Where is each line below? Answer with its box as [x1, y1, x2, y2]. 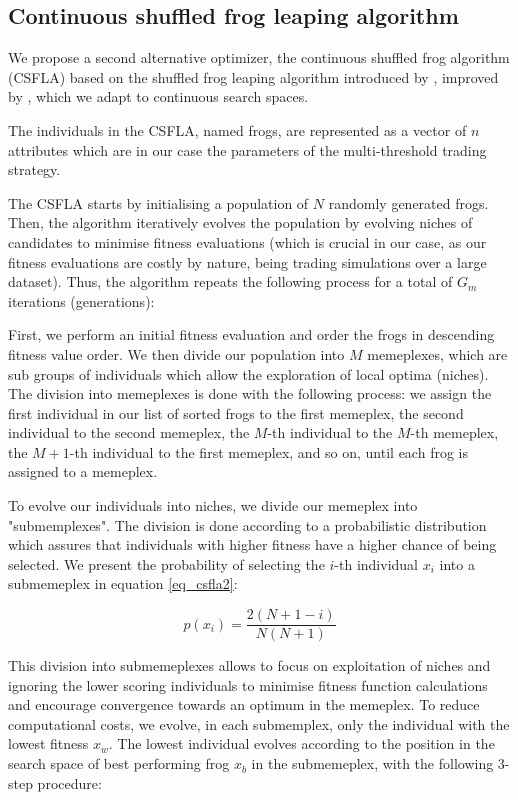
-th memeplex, [410, 422, 499, 443]
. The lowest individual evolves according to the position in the [108, 733, 495, 754]
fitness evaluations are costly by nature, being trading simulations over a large [8, 251, 487, 272]
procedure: [37, 772, 102, 793]
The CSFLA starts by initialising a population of [8, 192, 309, 213]
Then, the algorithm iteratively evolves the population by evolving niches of [8, 212, 473, 233]
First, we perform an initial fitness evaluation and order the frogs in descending [8, 324, 495, 345]
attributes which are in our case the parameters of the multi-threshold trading [8, 139, 487, 160]
